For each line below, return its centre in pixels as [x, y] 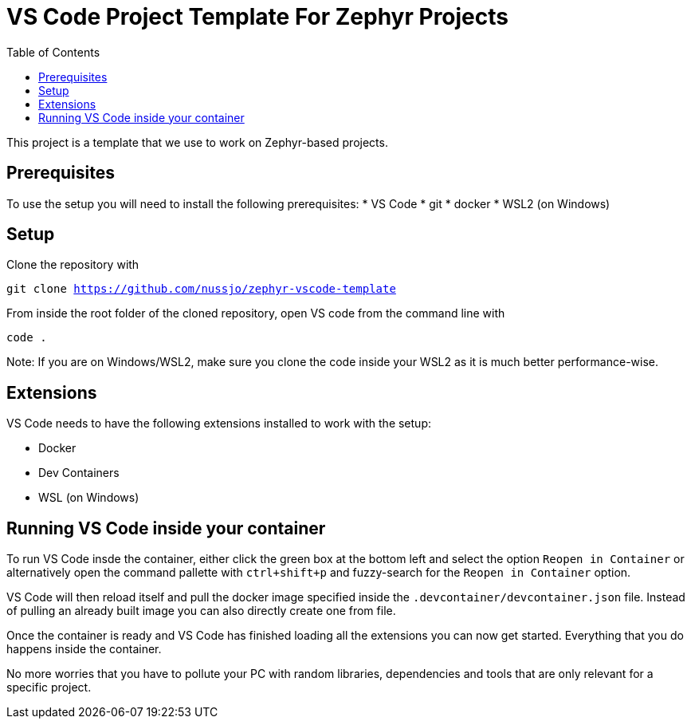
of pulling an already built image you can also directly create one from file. [201, 611]
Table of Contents [53, 52]
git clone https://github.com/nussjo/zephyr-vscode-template [201, 289]
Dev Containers [79, 473]
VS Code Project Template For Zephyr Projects [257, 17]
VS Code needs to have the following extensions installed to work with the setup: [219, 424]
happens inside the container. [84, 649]
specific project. [49, 688]
